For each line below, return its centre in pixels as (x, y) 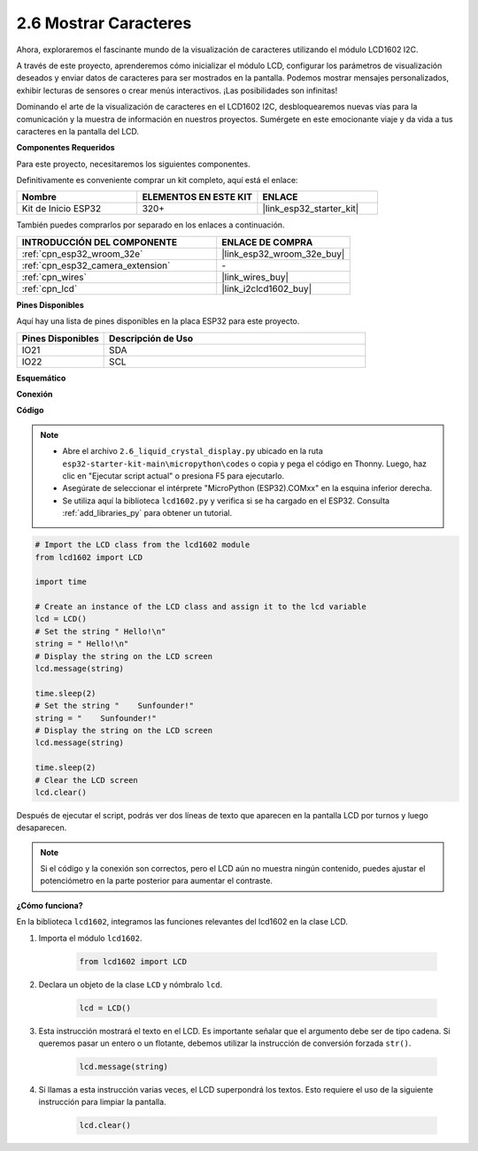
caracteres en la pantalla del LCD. (78, 131)
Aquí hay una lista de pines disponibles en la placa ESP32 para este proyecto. (158, 321)
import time (61, 582)
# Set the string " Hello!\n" (100, 631)
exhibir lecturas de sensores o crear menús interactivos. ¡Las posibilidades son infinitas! (177, 90)
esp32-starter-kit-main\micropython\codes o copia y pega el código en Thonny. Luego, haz (245, 464)
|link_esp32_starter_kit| (311, 209)
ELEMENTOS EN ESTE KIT (197, 197)
